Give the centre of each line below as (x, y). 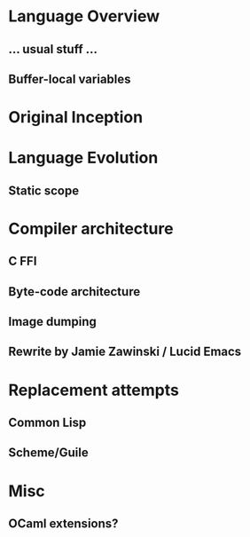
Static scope (44, 190)
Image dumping (52, 322)
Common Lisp (47, 423)
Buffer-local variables (70, 79)
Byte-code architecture (74, 292)
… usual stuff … (53, 49)
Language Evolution (83, 158)
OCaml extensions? (63, 524)
